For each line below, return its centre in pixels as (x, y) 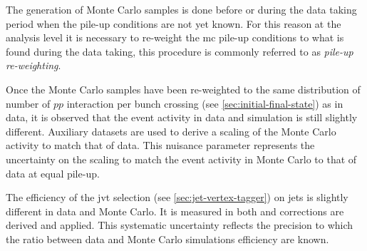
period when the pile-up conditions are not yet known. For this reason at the (174, 23)
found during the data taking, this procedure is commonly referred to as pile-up (180, 51)
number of (28, 103)
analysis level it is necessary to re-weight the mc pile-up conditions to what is (175, 37)
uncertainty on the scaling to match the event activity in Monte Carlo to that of (181, 159)
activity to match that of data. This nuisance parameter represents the (160, 145)
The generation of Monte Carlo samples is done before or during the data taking (181, 9)
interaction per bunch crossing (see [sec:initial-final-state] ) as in (205, 103)
